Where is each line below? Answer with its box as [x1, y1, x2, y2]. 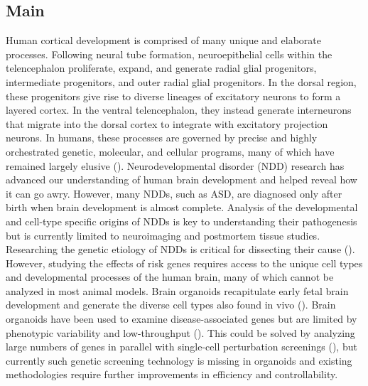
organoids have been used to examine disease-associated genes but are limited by [6, 311, 357, 326]
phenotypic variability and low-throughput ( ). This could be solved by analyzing [6, 325, 355, 340]
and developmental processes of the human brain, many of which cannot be [6, 269, 334, 284]
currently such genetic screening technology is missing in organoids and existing [6, 353, 352, 368]
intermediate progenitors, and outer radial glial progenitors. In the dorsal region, [6, 74, 357, 89]
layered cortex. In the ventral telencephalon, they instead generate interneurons [6, 102, 352, 117]
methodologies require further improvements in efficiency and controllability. [6, 367, 338, 382]
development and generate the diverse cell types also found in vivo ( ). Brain [6, 297, 336, 312]
